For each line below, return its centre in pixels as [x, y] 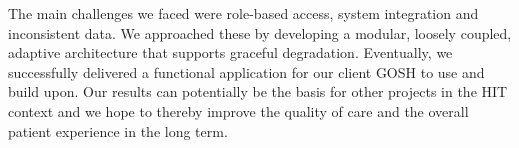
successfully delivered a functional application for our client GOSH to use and [246, 71]
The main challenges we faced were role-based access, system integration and [243, 13]
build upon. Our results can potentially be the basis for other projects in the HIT [258, 91]
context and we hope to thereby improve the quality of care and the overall [238, 110]
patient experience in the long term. [118, 130]
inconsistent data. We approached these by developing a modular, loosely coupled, [260, 32]
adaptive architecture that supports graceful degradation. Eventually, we [230, 52]
